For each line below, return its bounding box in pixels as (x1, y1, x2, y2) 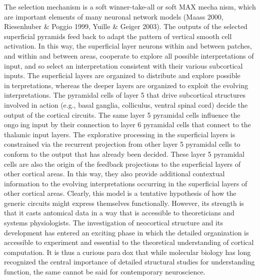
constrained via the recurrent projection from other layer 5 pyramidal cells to (4, 139, 240, 149)
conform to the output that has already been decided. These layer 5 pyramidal (4, 148, 244, 159)
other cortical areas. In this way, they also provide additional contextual (4, 168, 225, 179)
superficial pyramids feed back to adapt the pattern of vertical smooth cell (4, 31, 232, 41)
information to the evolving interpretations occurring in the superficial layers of (4, 178, 247, 188)
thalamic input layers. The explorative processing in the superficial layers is (4, 129, 235, 139)
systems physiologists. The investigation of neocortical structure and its (4, 217, 223, 228)
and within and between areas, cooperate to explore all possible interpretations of (4, 50, 254, 61)
